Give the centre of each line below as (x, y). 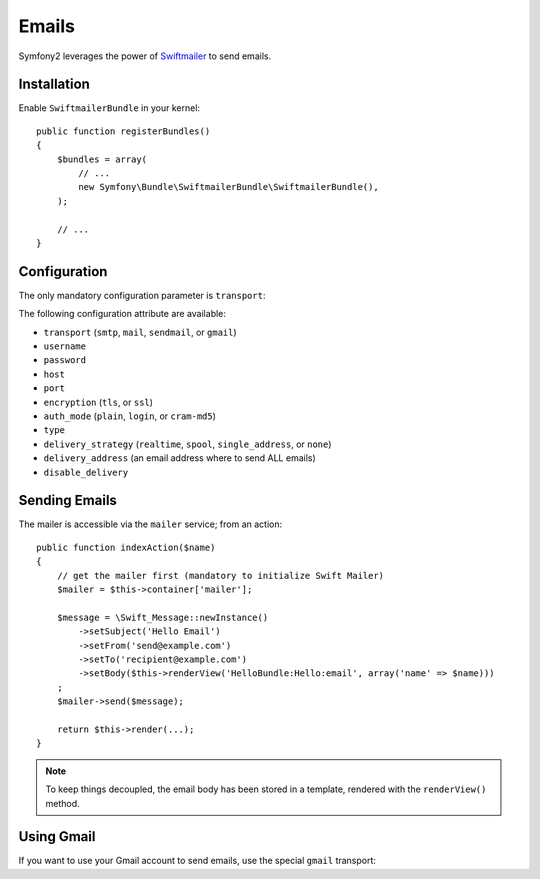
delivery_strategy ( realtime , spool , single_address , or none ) (187, 444)
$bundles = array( (102, 159)
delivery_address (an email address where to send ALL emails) (180, 458)
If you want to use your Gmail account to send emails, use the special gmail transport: (197, 861)
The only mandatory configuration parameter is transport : (142, 295)
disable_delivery (86, 472)
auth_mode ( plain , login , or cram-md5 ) (130, 416)
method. (62, 803)
